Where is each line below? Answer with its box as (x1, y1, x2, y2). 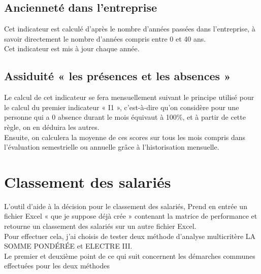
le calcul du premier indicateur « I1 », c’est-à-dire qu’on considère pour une (4, 101, 239, 112)
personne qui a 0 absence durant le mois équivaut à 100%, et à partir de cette (4, 112, 246, 122)
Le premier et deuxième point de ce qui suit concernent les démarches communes (4, 250, 255, 261)
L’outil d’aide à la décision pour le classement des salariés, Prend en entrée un (4, 200, 247, 211)
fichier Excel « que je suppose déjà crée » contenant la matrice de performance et (4, 211, 257, 221)
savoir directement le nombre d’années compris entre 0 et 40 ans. (4, 33, 206, 44)
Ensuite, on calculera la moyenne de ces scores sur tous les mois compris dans (4, 131, 246, 142)
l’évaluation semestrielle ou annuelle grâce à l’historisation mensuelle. (4, 142, 219, 152)
